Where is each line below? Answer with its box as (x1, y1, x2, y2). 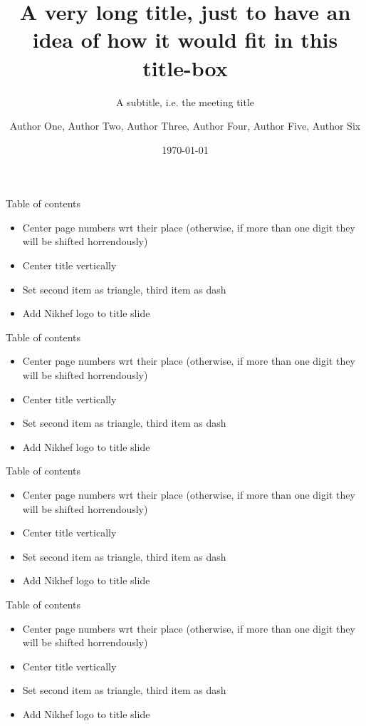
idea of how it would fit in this (32, 25, 338, 54)
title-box (142, 53, 228, 82)
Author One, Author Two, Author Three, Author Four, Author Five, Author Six (9, 118, 361, 133)
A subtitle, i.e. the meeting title (115, 94, 255, 109)
